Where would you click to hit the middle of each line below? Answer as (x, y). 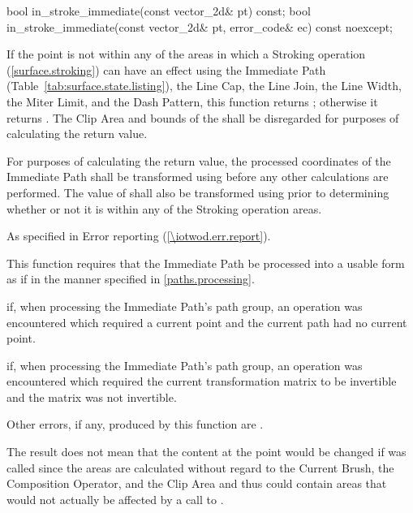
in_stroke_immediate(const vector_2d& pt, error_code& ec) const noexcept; (200, 26)
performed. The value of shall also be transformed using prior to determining (198, 192)
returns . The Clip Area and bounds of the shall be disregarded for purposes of (203, 117)
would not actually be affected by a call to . (115, 499)
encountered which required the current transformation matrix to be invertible (202, 381)
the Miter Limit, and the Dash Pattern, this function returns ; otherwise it (192, 101)
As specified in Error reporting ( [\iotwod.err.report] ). (139, 236)
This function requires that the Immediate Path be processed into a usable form (206, 263)
